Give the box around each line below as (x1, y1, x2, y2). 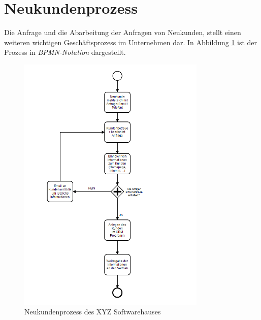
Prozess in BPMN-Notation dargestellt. (4, 47, 126, 57)
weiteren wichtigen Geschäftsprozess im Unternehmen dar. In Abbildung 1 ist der (4, 37, 257, 47)
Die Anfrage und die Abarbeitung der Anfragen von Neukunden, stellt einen (4, 27, 241, 38)
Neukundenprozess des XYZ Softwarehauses (24, 306, 161, 317)
